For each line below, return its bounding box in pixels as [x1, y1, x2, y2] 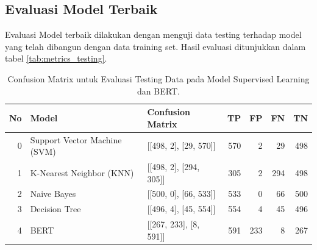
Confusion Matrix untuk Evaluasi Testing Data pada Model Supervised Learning [7, 72, 310, 85]
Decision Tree [30, 202, 81, 215]
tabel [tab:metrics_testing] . [5, 52, 107, 65]
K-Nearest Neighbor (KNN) [30, 166, 134, 179]
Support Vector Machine [30, 133, 122, 146]
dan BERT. [137, 84, 180, 97]
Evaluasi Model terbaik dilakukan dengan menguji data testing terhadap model [5, 28, 302, 41]
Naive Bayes [30, 187, 76, 200]
